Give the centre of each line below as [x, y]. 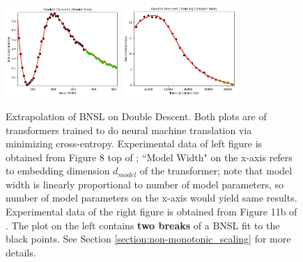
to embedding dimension [58, 171]
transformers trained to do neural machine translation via [129, 130]
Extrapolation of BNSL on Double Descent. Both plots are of [136, 116]
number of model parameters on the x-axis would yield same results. [151, 198]
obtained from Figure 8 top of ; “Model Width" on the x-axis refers [149, 157]
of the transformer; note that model [216, 171]
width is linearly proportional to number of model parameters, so [145, 184]
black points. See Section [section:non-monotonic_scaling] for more [148, 239]
